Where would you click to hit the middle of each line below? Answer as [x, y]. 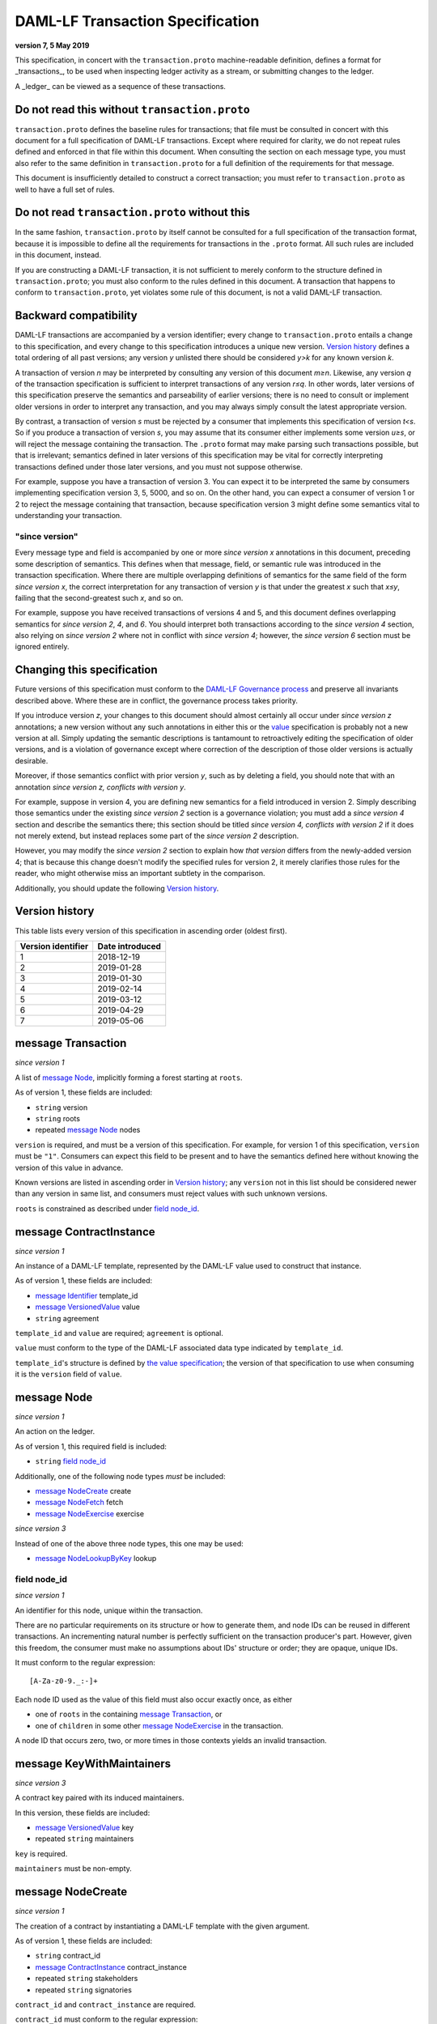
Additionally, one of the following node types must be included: [120, 1476]
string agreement [67, 1318]
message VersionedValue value [88, 1307]
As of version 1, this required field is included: [91, 1446]
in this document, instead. [58, 255]
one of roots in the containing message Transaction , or [129, 1714]
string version [62, 1107]
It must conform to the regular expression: [85, 1663]
